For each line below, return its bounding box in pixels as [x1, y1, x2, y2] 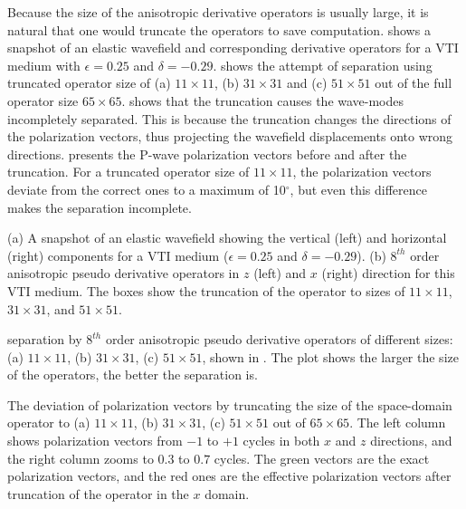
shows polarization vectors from [7, 431, 183, 450]
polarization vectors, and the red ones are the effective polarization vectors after [7, 466, 452, 485]
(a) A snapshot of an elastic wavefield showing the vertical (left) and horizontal [7, 228, 447, 247]
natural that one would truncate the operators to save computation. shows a [7, 20, 431, 39]
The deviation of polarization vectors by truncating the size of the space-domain [7, 395, 452, 414]
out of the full [375, 73, 452, 92]
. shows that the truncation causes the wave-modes [121, 91, 404, 110]
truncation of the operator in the [7, 484, 189, 503]
